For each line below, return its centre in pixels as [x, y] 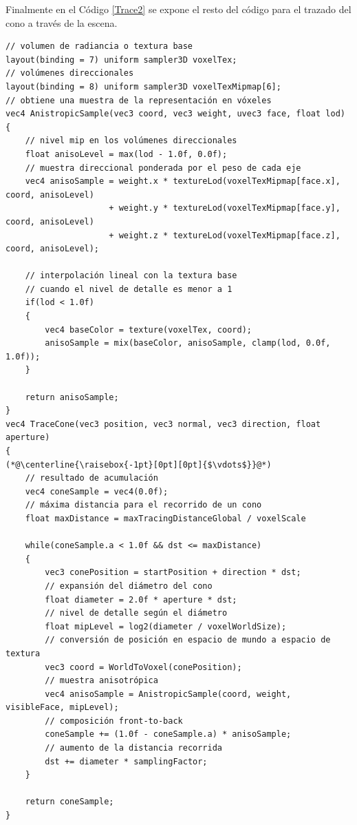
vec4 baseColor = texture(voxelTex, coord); [148, 330]
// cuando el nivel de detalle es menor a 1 [129, 289]
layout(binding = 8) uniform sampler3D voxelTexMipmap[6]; [143, 86]
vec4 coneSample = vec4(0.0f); [97, 491]
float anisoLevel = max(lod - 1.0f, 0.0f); [126, 154]
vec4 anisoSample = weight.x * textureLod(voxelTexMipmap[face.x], [183, 181]
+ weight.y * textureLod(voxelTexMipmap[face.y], [225, 208]
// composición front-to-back [114, 721]
